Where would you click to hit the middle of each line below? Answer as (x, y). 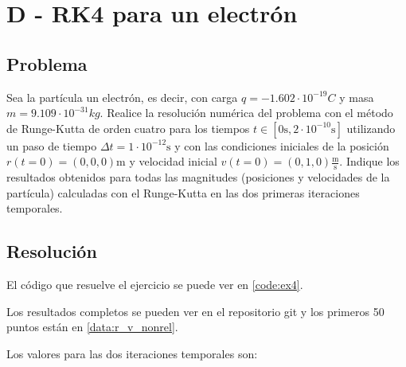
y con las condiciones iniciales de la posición (282, 145)
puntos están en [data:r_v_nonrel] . (92, 327)
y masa (357, 97)
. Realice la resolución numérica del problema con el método (246, 113)
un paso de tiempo (52, 145)
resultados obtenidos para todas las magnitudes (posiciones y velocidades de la (198, 177)
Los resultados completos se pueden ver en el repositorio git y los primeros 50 (195, 311)
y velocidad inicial (173, 161)
